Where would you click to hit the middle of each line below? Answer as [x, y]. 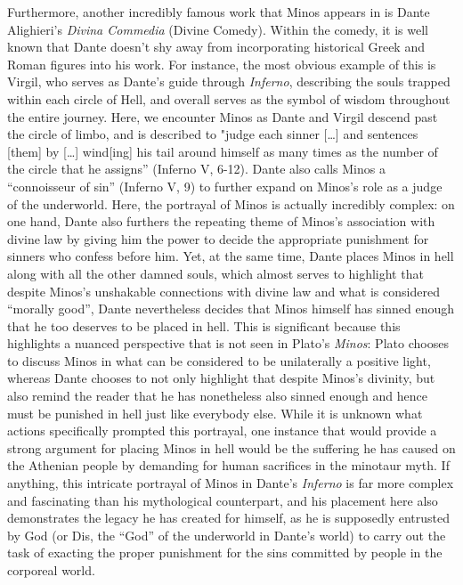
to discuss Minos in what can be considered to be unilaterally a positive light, [219, 360]
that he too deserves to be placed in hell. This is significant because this [204, 325]
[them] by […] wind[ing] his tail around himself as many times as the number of [223, 151]
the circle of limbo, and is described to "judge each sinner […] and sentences [213, 134]
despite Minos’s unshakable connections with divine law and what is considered [223, 291]
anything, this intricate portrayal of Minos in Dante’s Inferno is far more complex [231, 483]
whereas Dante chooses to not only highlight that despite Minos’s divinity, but [221, 378]
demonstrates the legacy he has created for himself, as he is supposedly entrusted [229, 518]
